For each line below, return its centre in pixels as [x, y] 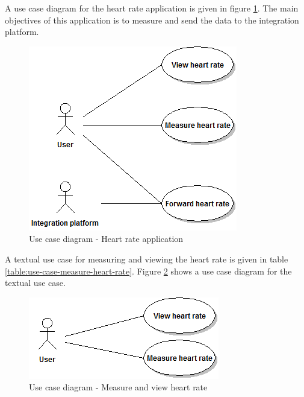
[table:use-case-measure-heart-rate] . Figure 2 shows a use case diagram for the [148, 271]
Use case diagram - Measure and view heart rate [118, 387]
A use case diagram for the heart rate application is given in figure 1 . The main [152, 8]
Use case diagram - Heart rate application [106, 239]
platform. [22, 32]
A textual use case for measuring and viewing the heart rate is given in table [147, 259]
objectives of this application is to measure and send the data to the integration [152, 20]
